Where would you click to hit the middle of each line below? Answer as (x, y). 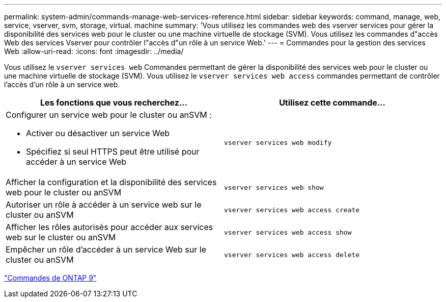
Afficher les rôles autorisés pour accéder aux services (109, 227)
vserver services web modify (278, 142)
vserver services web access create (292, 210)
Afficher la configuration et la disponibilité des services (111, 182)
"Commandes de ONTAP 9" (50, 278)
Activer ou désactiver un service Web (98, 133)
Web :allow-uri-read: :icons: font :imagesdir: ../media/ (94, 51)
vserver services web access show (288, 232)
